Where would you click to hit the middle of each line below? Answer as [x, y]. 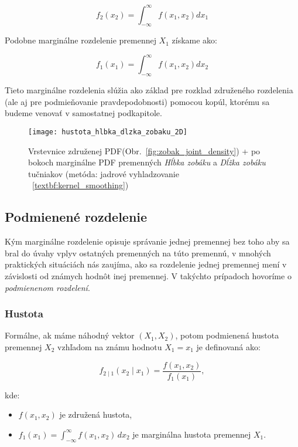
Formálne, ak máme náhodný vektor [70, 335]
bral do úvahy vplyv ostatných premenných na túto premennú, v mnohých [138, 253]
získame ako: [195, 40]
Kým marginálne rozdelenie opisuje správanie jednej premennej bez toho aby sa [147, 241]
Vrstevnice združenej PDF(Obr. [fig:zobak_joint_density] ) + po [144, 150]
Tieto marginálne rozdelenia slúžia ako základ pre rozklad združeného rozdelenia [149, 90]
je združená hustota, [96, 414]
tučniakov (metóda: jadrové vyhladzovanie [104, 173]
